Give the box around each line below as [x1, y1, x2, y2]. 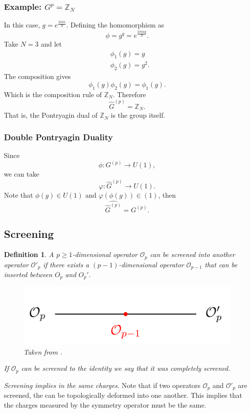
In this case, [4, 20, 40, 30]
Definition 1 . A [4, 249, 54, 259]
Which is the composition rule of [4, 89, 102, 99]
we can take [4, 169, 39, 179]
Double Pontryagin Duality [4, 130, 113, 143]
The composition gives [4, 71, 71, 81]
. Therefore [113, 89, 146, 99]
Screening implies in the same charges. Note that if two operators [4, 380, 201, 390]
